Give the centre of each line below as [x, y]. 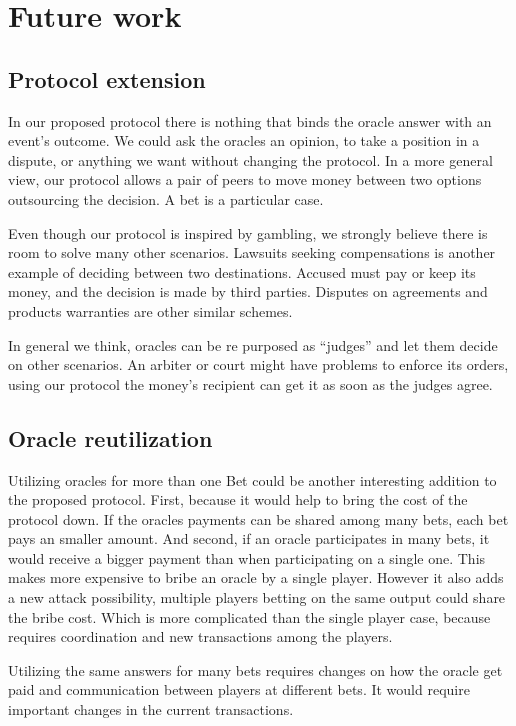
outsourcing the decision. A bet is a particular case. [166, 198]
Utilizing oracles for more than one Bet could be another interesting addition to [252, 479]
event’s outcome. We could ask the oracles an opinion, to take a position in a [244, 140]
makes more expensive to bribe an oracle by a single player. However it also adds [256, 577]
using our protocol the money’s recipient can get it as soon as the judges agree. [250, 383]
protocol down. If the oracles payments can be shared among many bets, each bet [258, 518]
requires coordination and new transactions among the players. [200, 636]
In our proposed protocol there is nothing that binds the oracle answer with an [250, 120]
